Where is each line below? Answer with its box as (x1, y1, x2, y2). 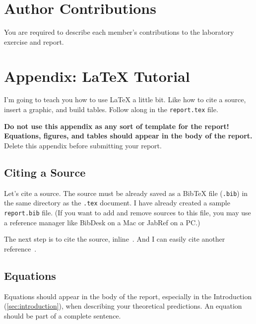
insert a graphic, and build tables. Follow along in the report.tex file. (4, 104, 218, 115)
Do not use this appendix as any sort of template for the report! (4, 121, 229, 131)
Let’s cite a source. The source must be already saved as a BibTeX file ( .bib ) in (4, 188, 248, 198)
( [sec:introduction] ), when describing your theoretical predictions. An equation (4, 301, 242, 311)
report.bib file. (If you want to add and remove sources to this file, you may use (4, 207, 251, 217)
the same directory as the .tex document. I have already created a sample (4, 197, 230, 208)
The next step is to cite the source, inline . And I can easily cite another (4, 234, 225, 244)
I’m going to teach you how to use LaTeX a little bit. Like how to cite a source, (4, 94, 246, 105)
